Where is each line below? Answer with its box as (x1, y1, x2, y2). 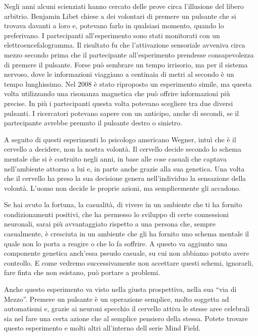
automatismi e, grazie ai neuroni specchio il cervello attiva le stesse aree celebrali (4, 303, 250, 314)
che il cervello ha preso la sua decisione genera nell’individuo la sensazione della (4, 173, 246, 183)
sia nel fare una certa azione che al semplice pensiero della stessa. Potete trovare (4, 313, 248, 323)
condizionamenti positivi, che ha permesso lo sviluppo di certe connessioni (4, 209, 229, 219)
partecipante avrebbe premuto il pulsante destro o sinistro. (4, 117, 183, 128)
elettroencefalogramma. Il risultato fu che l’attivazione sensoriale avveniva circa (4, 40, 246, 50)
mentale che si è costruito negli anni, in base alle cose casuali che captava (4, 153, 227, 164)
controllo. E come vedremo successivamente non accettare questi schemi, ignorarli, (4, 257, 254, 268)
